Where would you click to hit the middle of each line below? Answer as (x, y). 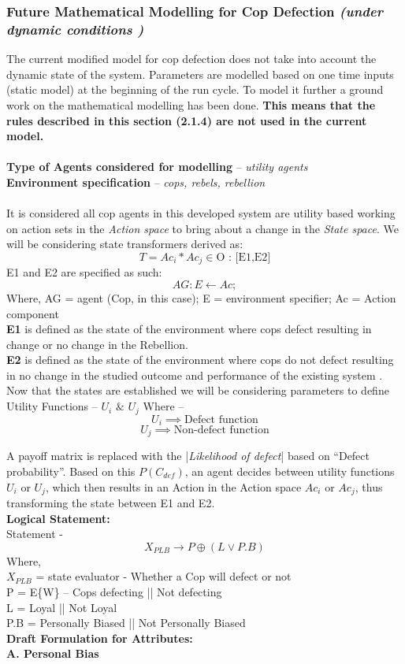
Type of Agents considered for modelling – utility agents (157, 167)
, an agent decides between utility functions (290, 471)
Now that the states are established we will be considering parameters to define (198, 390)
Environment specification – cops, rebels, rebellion (136, 182)
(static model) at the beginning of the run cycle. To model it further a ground (195, 89)
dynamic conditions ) (75, 29)
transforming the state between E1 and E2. (111, 503)
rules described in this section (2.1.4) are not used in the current (187, 120)
